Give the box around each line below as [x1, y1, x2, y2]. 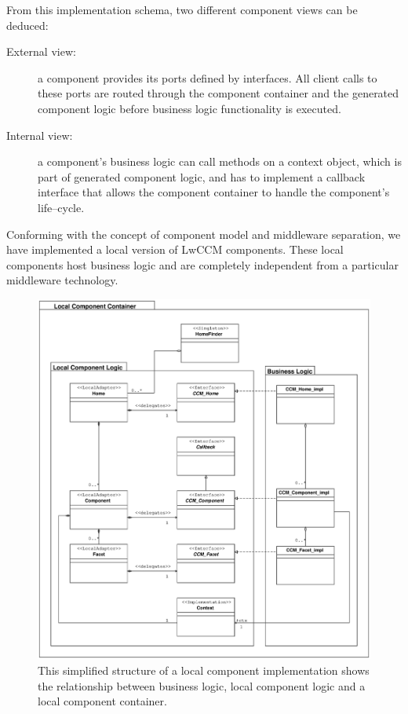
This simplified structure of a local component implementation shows [38, 661, 370, 678]
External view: [6, 43, 76, 60]
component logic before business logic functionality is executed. [38, 100, 341, 116]
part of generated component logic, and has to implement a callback [38, 168, 366, 185]
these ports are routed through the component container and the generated [38, 85, 399, 101]
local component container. [38, 693, 167, 709]
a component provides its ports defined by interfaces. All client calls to [38, 69, 377, 86]
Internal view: [6, 126, 73, 143]
